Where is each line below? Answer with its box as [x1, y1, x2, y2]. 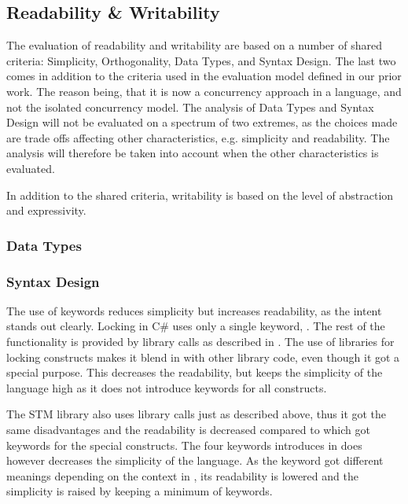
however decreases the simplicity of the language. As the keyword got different [6, 452, 384, 469]
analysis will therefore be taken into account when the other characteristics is [6, 145, 379, 161]
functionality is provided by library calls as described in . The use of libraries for [6, 333, 395, 349]
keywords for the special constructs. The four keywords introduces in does [6, 436, 362, 453]
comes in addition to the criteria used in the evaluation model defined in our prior [6, 68, 402, 84]
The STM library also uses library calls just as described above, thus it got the [6, 406, 387, 422]
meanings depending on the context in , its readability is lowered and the [6, 467, 358, 484]
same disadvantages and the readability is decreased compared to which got [6, 421, 370, 437]
